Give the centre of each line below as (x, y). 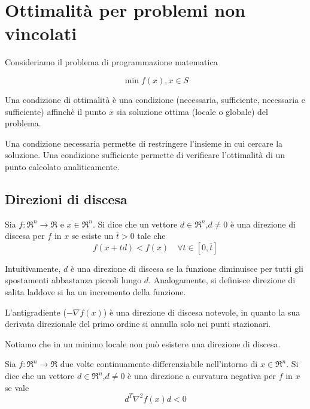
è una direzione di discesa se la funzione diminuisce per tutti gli (187, 268)
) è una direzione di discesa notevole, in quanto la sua (202, 312)
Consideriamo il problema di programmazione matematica (111, 62)
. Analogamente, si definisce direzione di (222, 280)
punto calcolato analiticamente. (62, 166)
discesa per (25, 236)
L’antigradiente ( (36, 312)
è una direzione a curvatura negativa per (202, 376)
